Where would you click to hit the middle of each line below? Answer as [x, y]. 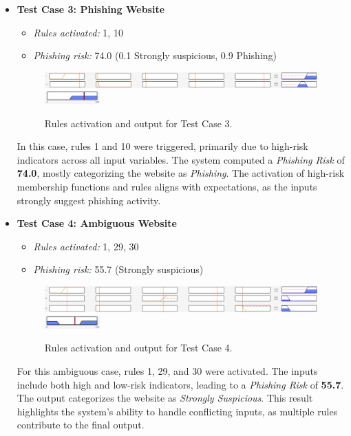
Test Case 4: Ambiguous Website [97, 223]
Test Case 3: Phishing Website [91, 9]
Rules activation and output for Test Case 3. [138, 123]
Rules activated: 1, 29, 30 [86, 246]
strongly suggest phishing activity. [89, 200]
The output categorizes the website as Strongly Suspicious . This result [165, 398]
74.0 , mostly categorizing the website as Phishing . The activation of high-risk [181, 173]
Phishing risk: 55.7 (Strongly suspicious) [118, 269]
